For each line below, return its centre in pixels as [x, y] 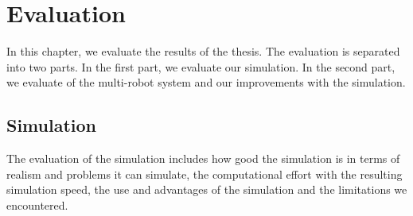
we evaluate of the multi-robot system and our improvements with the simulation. [206, 82]
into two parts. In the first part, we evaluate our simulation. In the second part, [201, 66]
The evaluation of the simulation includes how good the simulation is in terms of [203, 158]
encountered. [37, 204]
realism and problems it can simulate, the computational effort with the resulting [205, 174]
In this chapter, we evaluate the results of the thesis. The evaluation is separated [203, 51]
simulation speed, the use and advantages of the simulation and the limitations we [207, 189]
